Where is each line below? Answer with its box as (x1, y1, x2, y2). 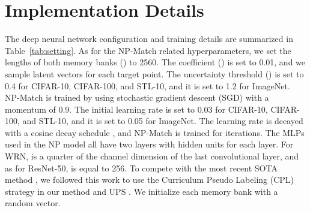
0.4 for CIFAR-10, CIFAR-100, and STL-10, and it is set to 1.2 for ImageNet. (5, 79, 290, 92)
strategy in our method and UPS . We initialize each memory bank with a (5, 185, 278, 197)
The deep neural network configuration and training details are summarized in (5, 32, 293, 45)
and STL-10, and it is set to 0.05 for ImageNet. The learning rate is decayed (22, 114, 303, 127)
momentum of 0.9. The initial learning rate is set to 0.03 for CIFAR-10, (5, 103, 268, 115)
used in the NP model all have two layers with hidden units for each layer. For (5, 138, 294, 150)
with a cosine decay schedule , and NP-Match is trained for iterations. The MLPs (5, 126, 305, 138)
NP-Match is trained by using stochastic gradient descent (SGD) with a (5, 91, 269, 104)
